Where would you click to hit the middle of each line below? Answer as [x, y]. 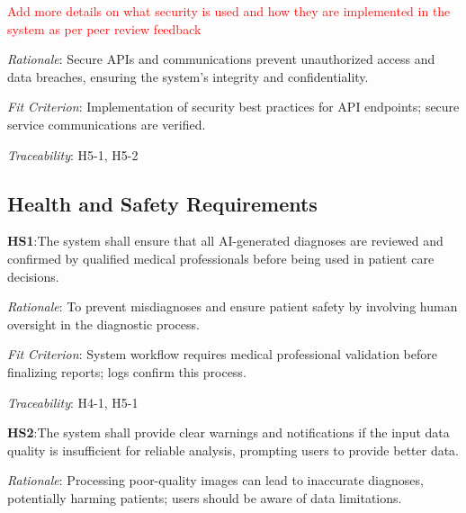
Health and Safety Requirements [162, 203]
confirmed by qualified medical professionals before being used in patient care [221, 258]
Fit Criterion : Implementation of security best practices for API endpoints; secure [233, 107]
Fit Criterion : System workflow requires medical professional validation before [222, 354]
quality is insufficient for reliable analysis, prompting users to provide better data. [233, 450]
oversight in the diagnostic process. [103, 324]
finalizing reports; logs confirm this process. [127, 371]
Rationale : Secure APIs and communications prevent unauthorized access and [221, 59]
